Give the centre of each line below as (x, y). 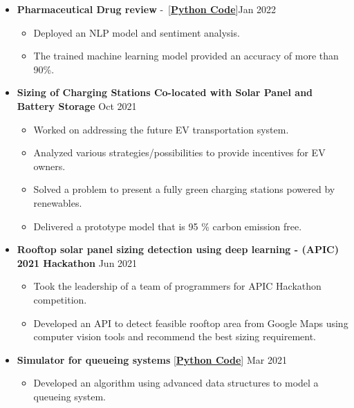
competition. (60, 299)
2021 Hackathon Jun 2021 (77, 262)
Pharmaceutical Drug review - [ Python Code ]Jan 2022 (147, 9)
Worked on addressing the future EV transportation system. (161, 129)
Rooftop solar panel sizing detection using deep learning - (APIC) (178, 249)
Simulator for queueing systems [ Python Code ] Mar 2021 (152, 359)
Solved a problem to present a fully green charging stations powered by (184, 189)
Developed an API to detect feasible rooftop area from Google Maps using (191, 323)
